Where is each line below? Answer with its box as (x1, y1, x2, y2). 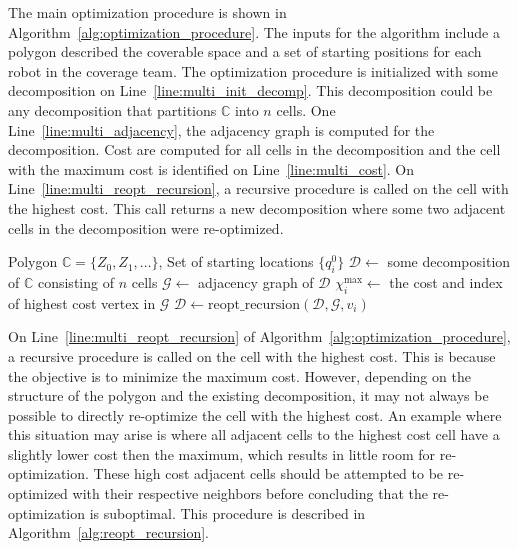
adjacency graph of (198, 271, 314, 292)
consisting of (37, 271, 114, 292)
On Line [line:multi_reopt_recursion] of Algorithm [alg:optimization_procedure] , (8, 326, 511, 347)
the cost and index (389, 271, 503, 292)
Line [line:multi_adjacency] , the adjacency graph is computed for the (8, 119, 435, 140)
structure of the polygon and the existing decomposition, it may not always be (8, 385, 489, 406)
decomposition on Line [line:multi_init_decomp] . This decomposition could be (8, 80, 493, 101)
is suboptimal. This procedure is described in (89, 502, 366, 523)
